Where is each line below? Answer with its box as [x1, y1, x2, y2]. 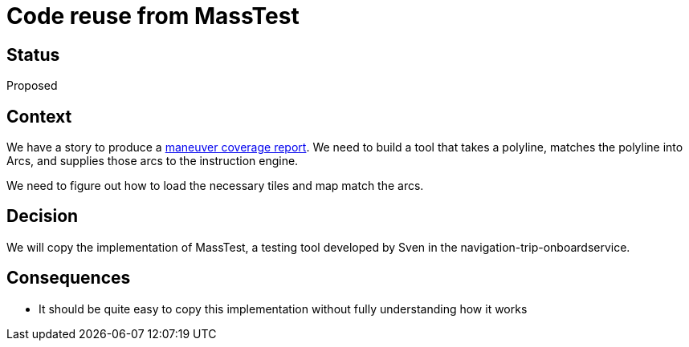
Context [6, 106, 72, 127]
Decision [6, 206, 79, 227]
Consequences [6, 268, 131, 288]
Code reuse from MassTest [6, 2, 300, 30]
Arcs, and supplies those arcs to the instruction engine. [6, 154, 299, 168]
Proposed [6, 79, 58, 93]
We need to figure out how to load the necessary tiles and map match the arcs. [6, 179, 424, 193]
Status [6, 44, 60, 65]
